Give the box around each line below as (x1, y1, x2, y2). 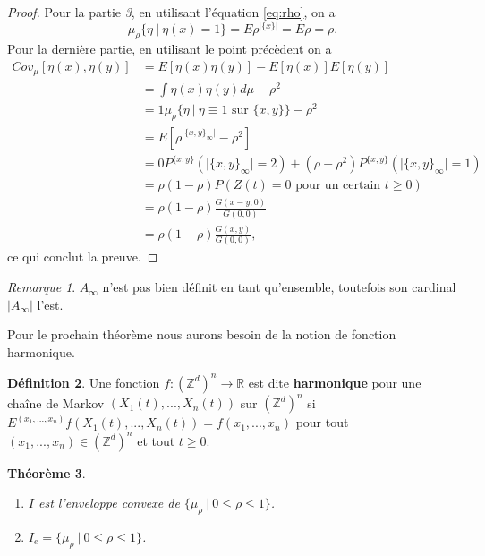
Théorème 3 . (7, 463, 86, 482)
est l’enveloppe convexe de (38, 493, 180, 512)
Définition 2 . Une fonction (7, 372, 160, 391)
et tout (137, 431, 175, 449)
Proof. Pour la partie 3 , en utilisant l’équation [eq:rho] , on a (7, 3, 336, 21)
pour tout (295, 413, 349, 432)
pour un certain (295, 179, 381, 192)
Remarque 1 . (7, 278, 76, 296)
